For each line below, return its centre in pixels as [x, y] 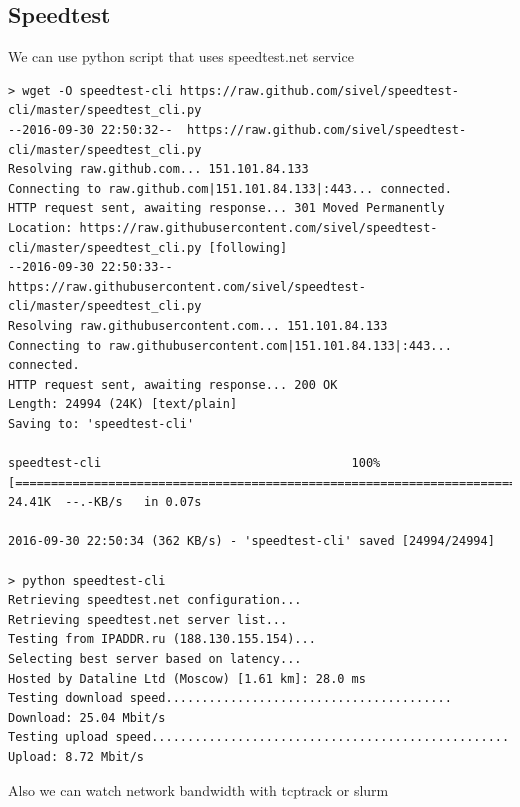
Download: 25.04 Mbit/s [87, 717]
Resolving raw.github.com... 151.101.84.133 [158, 169]
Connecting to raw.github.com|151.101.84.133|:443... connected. [230, 188]
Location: [40, 227]
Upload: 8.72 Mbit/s [76, 756]
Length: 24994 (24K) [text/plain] [123, 404]
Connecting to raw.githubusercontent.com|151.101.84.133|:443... [230, 345]
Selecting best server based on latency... [155, 659]
